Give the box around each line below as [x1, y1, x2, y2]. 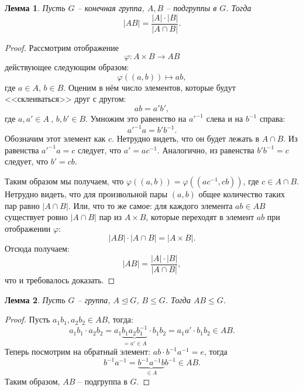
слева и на [206, 112, 243, 125]
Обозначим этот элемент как [5, 132, 106, 145]
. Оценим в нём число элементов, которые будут [63, 81, 236, 93]
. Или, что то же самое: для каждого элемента [68, 199, 233, 211]
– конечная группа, [77, 2, 144, 13]
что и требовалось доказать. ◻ [5, 273, 115, 286]
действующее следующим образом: [5, 61, 129, 73]
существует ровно [5, 211, 68, 223]
